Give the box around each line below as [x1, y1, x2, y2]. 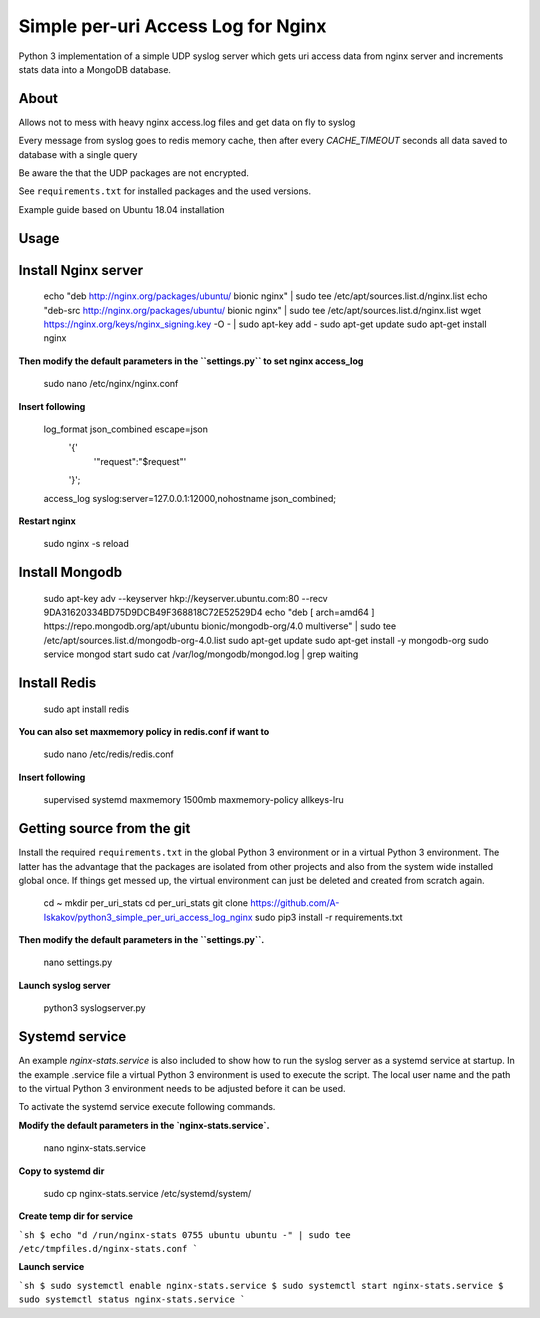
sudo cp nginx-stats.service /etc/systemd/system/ [43, 1187, 252, 1199]
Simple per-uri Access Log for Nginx [18, 15, 327, 37]
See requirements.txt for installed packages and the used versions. [18, 185, 312, 197]
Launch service [18, 1261, 85, 1273]
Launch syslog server [18, 979, 111, 991]
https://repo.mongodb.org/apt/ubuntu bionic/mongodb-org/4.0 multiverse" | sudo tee [43, 620, 397, 632]
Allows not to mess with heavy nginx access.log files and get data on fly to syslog [18, 116, 356, 128]
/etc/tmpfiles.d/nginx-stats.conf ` [18, 1243, 199, 1255]
